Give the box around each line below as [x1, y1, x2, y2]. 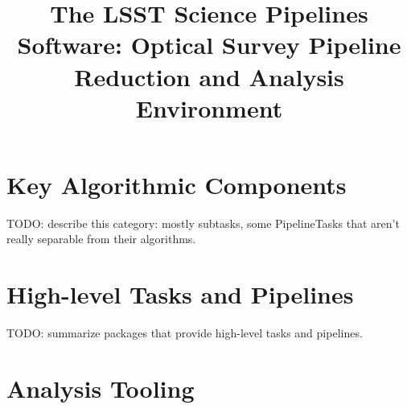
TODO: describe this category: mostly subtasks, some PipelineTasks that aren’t [6, 214, 400, 231]
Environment [135, 91, 283, 124]
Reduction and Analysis [74, 60, 344, 93]
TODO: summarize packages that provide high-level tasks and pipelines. [6, 324, 363, 341]
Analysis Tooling [6, 371, 195, 404]
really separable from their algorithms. [6, 230, 196, 247]
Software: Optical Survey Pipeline [17, 28, 401, 61]
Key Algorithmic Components [6, 167, 347, 200]
